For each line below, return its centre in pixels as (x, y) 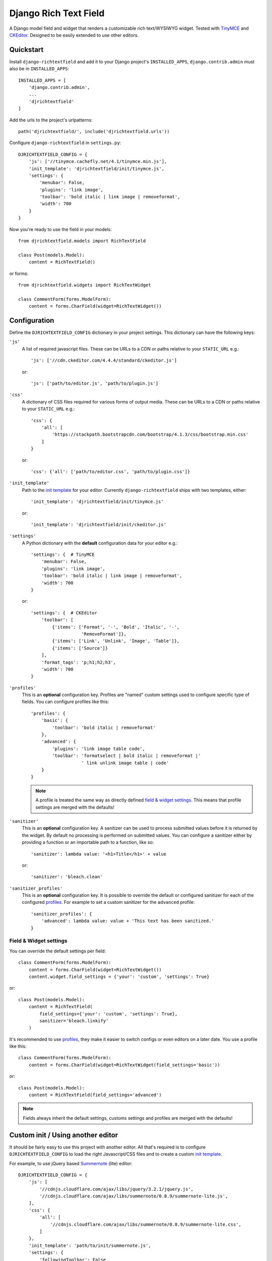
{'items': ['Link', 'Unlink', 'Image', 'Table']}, (116, 641)
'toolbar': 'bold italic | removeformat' (104, 727)
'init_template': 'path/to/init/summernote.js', (90, 1245)
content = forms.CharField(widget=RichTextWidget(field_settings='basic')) (124, 1065)
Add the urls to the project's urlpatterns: (51, 120)
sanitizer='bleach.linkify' (74, 1021)
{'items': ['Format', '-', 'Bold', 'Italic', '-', (116, 627)
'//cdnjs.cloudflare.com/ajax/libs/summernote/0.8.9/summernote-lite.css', (146, 1224)
